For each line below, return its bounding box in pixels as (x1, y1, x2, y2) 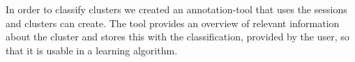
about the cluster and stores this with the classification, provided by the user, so (6, 29, 349, 44)
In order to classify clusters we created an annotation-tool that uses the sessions (6, 2, 347, 16)
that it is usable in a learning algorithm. (6, 42, 178, 57)
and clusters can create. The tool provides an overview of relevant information (6, 15, 340, 30)
